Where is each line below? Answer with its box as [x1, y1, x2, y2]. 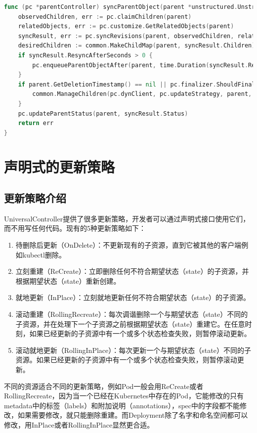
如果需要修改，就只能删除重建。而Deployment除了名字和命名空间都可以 [17, 410, 248, 420]
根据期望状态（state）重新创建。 [15, 275, 121, 286]
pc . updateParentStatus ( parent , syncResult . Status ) [18, 110, 188, 117]
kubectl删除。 [22, 249, 66, 260]
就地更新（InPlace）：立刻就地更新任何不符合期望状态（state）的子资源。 [15, 292, 251, 303]
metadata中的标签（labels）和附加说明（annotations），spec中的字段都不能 [4, 400, 240, 410]
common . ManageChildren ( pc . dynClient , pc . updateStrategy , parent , [32, 90, 252, 98]
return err [18, 120, 54, 127]
